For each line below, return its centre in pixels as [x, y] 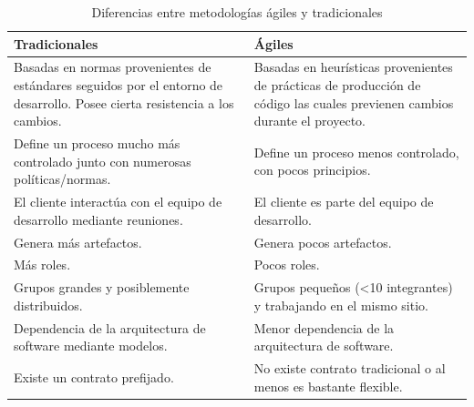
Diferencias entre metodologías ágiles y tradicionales [237, 12]
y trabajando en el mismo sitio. [341, 305]
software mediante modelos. [91, 346]
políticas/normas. [62, 179]
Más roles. [42, 265]
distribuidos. [48, 305]
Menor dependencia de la [324, 327]
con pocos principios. [312, 170]
